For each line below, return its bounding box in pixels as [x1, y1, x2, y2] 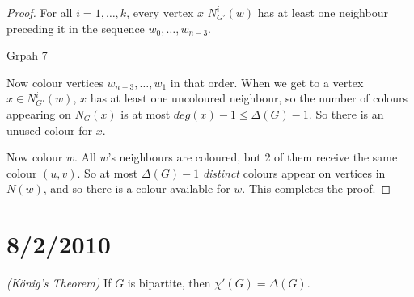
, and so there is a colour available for [43, 180, 230, 197]
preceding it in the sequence [6, 19, 145, 36]
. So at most [77, 164, 138, 181]
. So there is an [308, 105, 384, 122]
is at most [120, 105, 171, 122]
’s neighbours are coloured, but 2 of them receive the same [108, 148, 398, 165]
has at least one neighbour [257, 4, 388, 20]
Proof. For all [6, 4, 73, 20]
